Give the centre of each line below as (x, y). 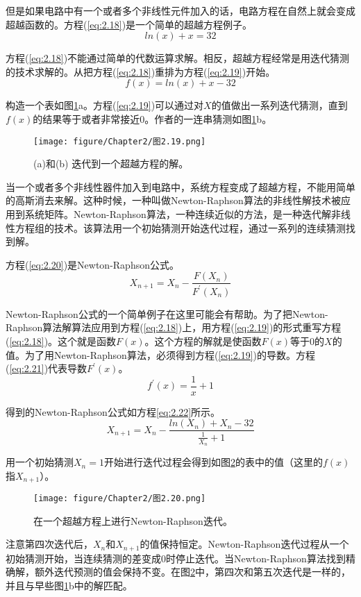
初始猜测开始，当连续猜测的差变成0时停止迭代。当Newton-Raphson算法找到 (176, 558)
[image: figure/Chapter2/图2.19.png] (120, 141)
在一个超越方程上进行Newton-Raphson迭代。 (133, 520)
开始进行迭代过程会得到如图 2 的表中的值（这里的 (213, 462)
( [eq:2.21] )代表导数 (47, 368)
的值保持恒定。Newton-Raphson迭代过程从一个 (244, 544)
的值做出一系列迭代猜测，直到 (279, 105)
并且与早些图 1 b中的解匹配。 (69, 585)
